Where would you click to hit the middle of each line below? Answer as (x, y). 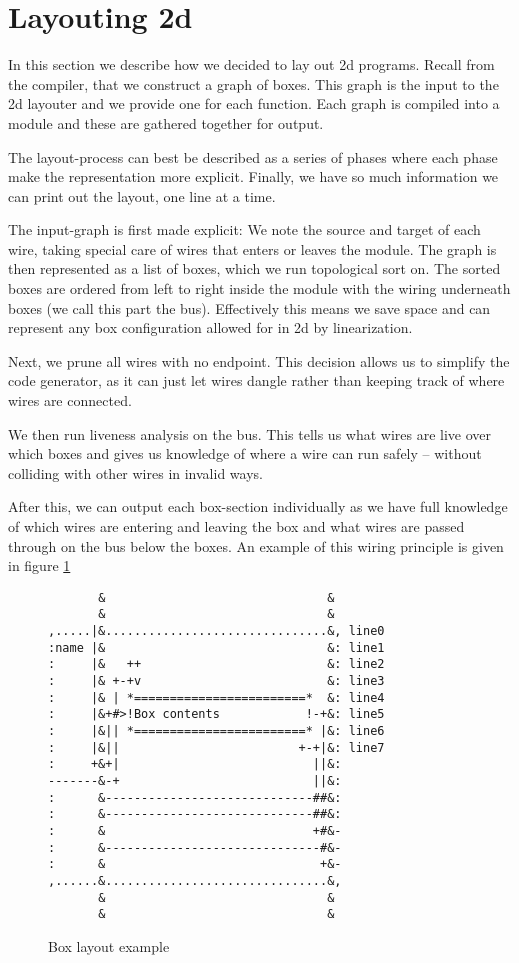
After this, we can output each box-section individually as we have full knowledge (258, 506)
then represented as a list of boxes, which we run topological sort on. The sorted (254, 268)
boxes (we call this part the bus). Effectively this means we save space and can (249, 307)
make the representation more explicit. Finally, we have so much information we (253, 176)
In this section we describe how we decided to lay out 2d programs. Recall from (251, 64)
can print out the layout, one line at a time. (142, 195)
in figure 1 (39, 565)
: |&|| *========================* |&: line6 (216, 731)
